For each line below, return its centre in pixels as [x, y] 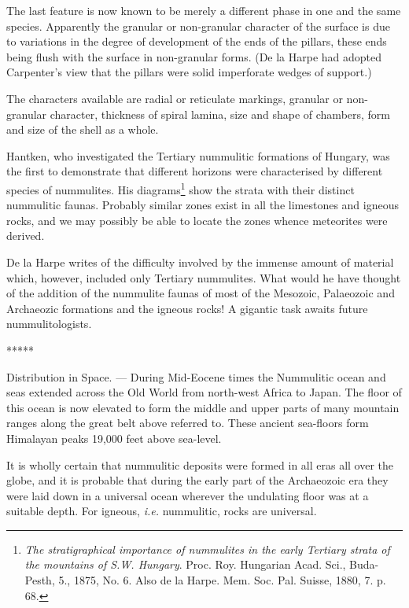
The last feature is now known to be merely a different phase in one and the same [204, 10]
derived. [26, 236]
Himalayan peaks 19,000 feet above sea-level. [114, 438]
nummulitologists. [49, 324]
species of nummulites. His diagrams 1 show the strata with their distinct [181, 188]
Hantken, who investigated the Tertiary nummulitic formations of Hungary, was [198, 155]
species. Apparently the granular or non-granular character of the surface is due [198, 26]
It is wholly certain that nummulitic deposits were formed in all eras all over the [200, 464]
